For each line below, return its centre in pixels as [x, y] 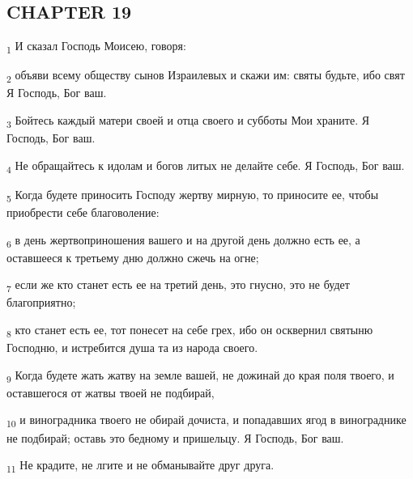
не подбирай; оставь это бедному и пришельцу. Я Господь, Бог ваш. [175, 437]
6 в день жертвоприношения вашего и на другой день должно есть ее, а [183, 240]
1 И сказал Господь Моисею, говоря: [96, 47]
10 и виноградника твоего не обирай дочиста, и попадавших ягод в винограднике [206, 421]
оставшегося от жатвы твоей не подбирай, [111, 392]
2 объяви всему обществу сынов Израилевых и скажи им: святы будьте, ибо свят [206, 76]
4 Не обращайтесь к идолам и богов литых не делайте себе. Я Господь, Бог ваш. [206, 166]
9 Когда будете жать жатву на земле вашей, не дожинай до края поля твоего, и [200, 375]
